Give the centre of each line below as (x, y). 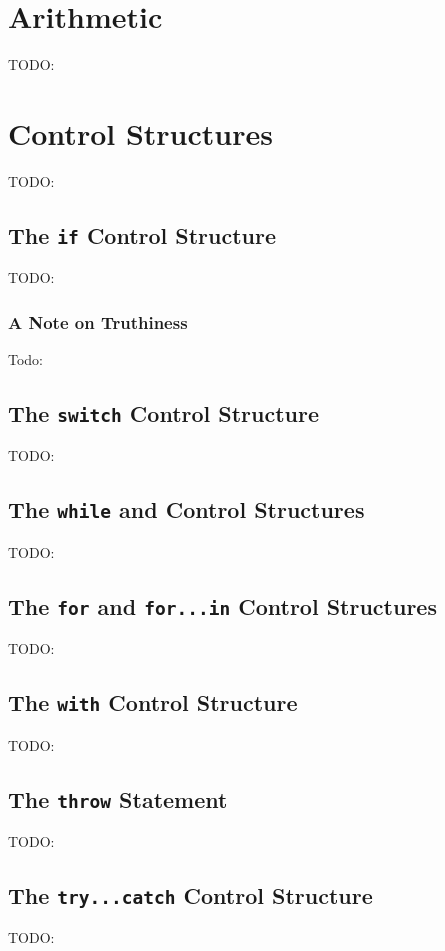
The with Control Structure (153, 702)
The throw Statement (118, 798)
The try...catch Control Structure (190, 894)
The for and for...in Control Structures (222, 605)
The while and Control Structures (186, 509)
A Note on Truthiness (98, 321)
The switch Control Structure (164, 413)
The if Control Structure (142, 234)
